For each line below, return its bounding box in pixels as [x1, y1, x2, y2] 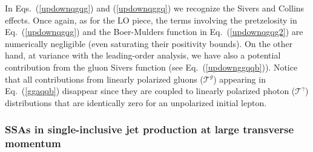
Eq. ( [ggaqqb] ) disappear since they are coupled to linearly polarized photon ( [5, 84, 295, 97]
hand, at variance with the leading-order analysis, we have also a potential [5, 49, 281, 62]
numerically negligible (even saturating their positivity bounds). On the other [5, 37, 293, 49]
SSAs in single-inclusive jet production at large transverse [5, 122, 294, 137]
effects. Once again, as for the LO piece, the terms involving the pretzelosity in [5, 13, 297, 26]
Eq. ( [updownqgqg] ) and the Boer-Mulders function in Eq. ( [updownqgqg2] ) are [5, 25, 303, 38]
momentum [5, 136, 61, 151]
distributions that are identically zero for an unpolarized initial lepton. [5, 96, 267, 109]
